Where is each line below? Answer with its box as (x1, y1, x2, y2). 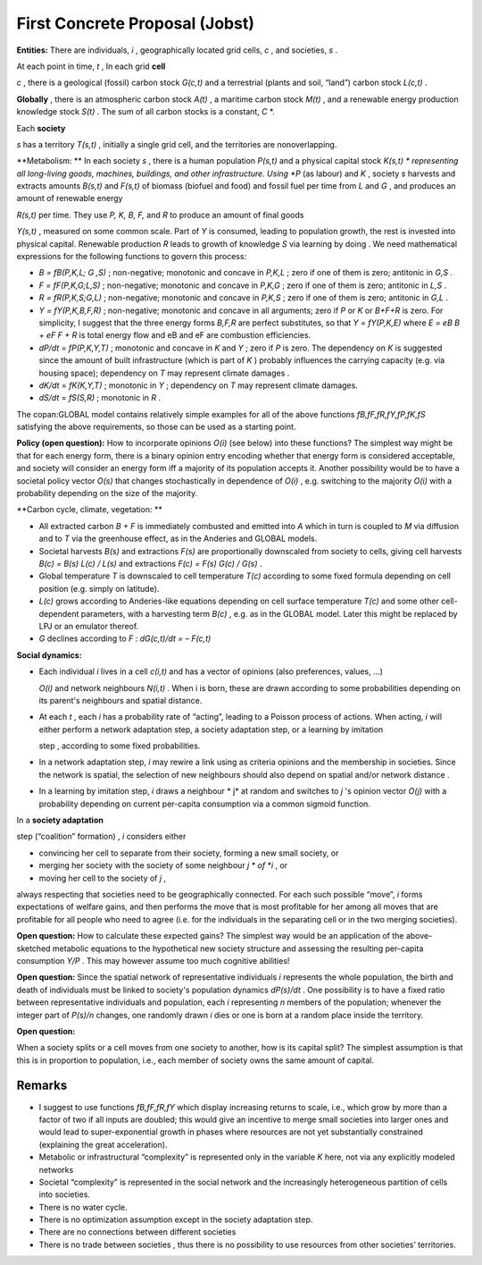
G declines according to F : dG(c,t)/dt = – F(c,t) (38, 633, 212, 644)
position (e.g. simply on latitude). (38, 583, 160, 594)
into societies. (38, 1189, 91, 1200)
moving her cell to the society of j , (38, 873, 167, 883)
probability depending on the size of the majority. (16, 488, 198, 499)
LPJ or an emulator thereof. (38, 620, 139, 631)
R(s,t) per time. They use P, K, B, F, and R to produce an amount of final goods (16, 209, 304, 220)
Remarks (16, 1078, 68, 1093)
